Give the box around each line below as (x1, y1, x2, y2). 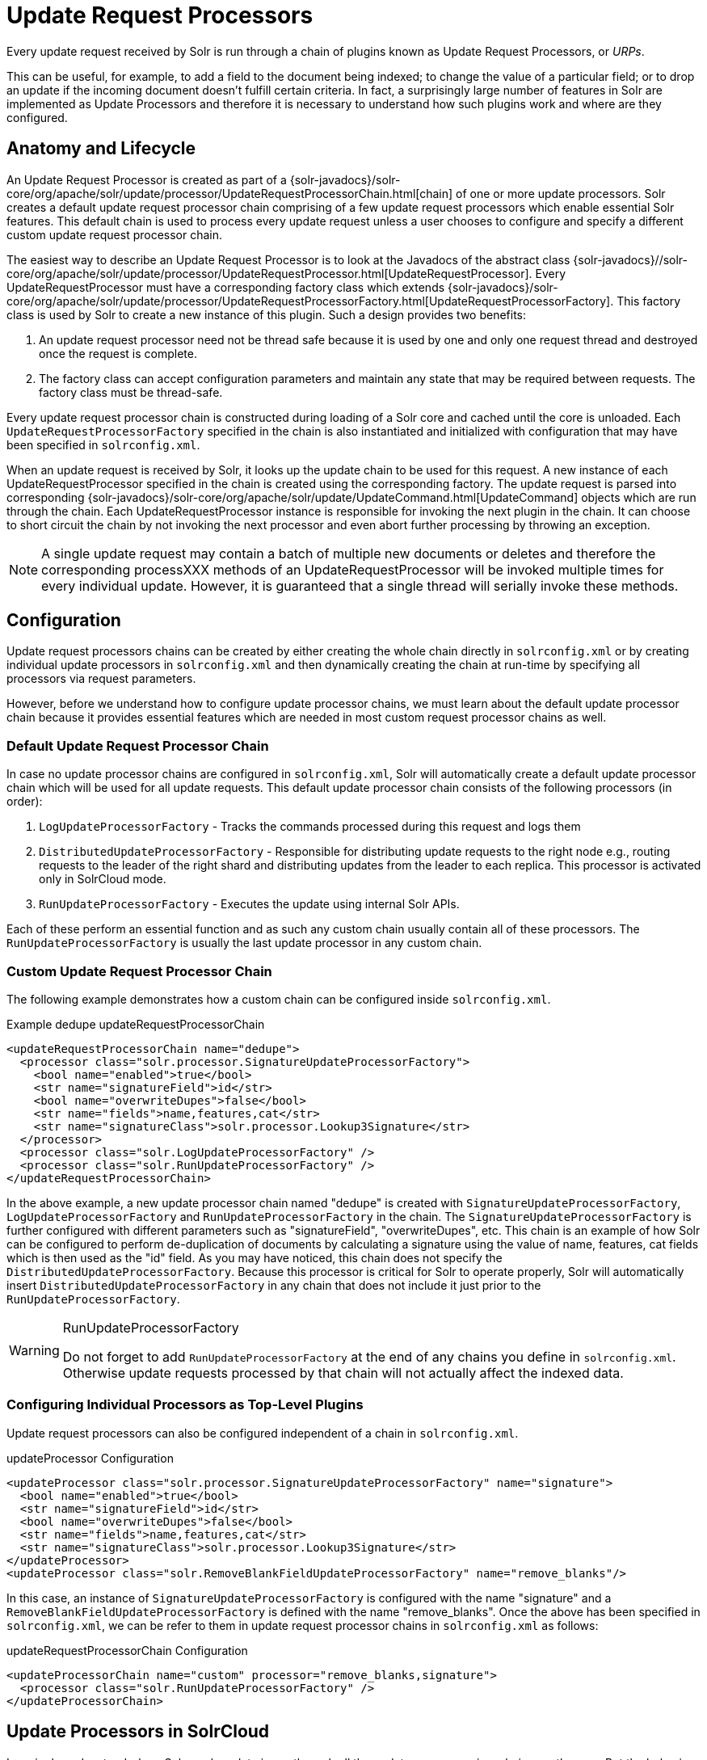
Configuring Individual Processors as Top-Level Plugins (6, 1396, 364, 1413)
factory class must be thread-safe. (39, 385, 223, 399)
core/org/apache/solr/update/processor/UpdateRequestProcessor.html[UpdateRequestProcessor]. (6, 266, 532, 280)
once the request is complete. (39, 346, 197, 360)
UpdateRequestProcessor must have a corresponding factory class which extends (6, 280, 445, 294)
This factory (617, 293, 681, 308)
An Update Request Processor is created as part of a (6, 172, 287, 187)
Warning (9, 1341, 60, 1358)
